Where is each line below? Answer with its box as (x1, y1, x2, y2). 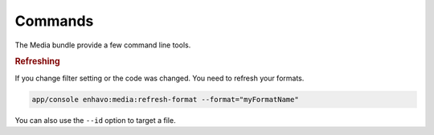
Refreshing (14, 56, 60, 67)
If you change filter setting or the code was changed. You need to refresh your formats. (14, 73, 305, 83)
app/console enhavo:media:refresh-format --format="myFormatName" (31, 95, 299, 104)
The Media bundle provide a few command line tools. (14, 40, 191, 50)
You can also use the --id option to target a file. (14, 115, 176, 125)
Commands (14, 12, 94, 30)
